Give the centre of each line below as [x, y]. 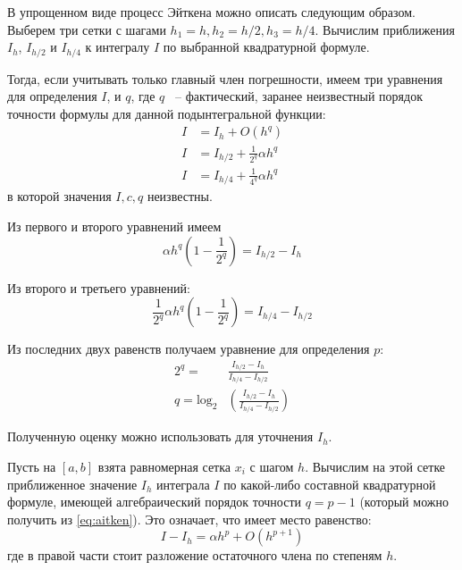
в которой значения [59, 196]
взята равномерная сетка [164, 466]
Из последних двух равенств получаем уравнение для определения [189, 349]
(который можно [404, 502]
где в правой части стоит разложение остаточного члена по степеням [195, 555]
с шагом [272, 466]
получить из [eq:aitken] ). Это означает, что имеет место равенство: [189, 519]
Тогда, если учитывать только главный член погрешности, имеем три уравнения [225, 78]
